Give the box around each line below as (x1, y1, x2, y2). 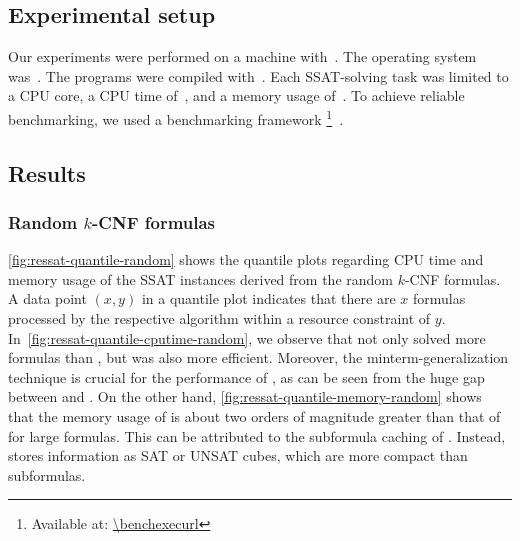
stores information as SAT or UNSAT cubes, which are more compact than (8, 445, 468, 466)
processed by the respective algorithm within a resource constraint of (8, 308, 431, 329)
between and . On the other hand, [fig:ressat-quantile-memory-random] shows (8, 386, 482, 407)
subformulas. (8, 464, 86, 485)
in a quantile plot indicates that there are (141, 288, 396, 309)
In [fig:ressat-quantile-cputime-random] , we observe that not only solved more (8, 327, 486, 348)
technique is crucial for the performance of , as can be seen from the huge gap (8, 366, 485, 387)
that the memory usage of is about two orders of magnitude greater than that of (8, 405, 501, 426)
